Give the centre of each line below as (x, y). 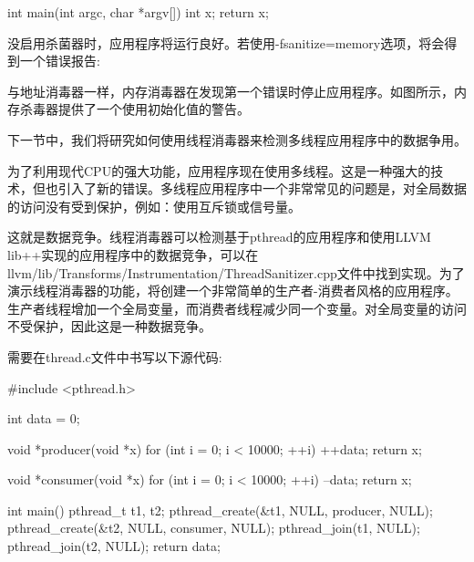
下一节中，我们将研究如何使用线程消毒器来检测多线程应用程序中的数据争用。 (237, 139)
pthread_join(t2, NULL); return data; (114, 546)
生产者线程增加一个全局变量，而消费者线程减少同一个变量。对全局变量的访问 (237, 308)
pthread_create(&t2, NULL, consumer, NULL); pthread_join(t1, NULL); (214, 528)
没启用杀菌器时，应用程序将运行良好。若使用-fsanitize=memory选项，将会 (226, 42)
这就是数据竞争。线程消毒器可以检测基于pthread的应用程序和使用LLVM (219, 237)
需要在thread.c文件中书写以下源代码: (115, 356)
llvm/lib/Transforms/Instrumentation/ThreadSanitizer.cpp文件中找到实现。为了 (236, 272)
